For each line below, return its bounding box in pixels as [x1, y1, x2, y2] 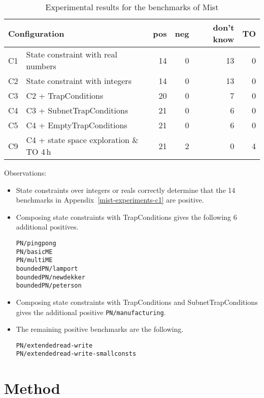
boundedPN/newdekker [16, 273, 85, 281]
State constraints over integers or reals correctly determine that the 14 [16, 184, 236, 195]
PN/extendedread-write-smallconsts [16, 350, 137, 358]
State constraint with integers [26, 75, 131, 87]
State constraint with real [26, 48, 117, 60]
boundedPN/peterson [16, 282, 82, 290]
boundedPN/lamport [16, 265, 78, 272]
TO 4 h [26, 146, 51, 157]
